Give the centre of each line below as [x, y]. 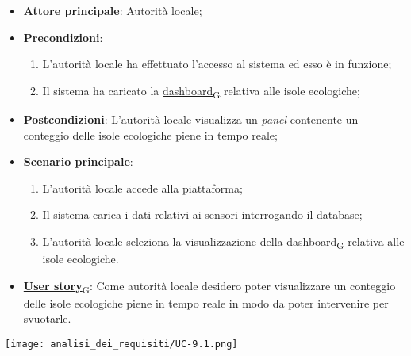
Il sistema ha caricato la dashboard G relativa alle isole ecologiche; [201, 91]
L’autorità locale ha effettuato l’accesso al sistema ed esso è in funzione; [217, 64]
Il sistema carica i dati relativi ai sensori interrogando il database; [202, 214]
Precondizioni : [63, 37]
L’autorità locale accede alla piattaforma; [142, 188]
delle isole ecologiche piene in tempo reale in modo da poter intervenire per [206, 302]
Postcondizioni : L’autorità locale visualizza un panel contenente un [191, 119]
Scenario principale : [78, 161]
